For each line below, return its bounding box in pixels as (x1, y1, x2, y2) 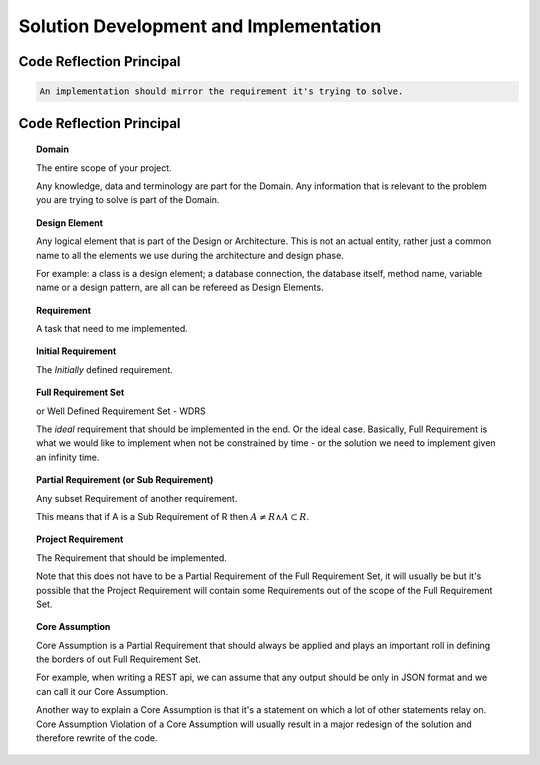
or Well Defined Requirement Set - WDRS (36, 405, 206, 417)
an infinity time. (36, 451, 100, 463)
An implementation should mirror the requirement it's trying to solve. (39, 86, 404, 97)
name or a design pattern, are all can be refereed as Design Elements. (36, 281, 324, 294)
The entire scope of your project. (36, 161, 172, 174)
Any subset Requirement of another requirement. (36, 492, 238, 504)
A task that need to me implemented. (36, 323, 189, 335)
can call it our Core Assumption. (36, 685, 169, 697)
